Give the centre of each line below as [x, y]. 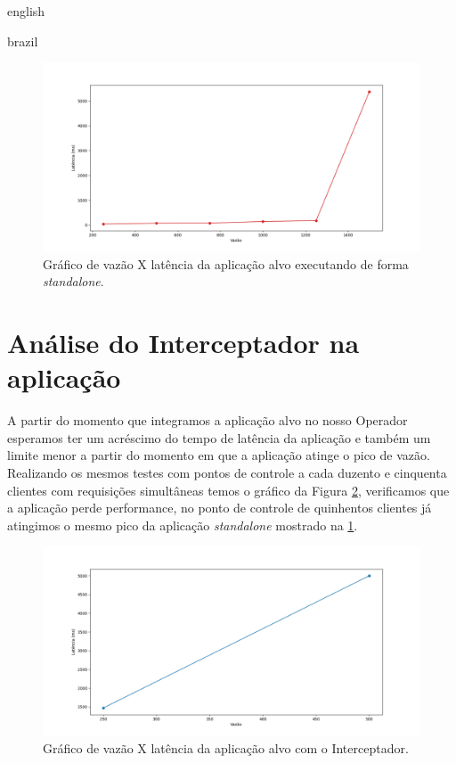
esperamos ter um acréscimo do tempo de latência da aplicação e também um [219, 437]
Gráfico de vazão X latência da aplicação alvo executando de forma [226, 263]
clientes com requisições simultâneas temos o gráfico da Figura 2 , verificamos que [228, 490]
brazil [23, 41]
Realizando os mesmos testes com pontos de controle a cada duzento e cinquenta [227, 473]
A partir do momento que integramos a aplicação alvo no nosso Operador [208, 420]
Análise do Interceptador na [183, 343]
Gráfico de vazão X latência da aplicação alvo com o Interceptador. [226, 748]
